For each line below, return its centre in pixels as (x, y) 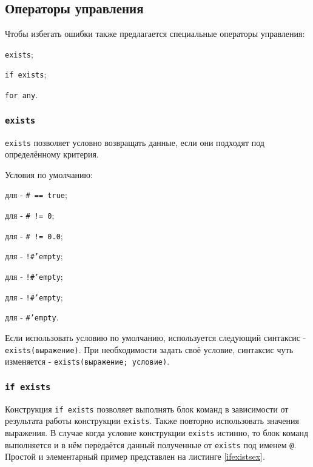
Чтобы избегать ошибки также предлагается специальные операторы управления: (155, 34)
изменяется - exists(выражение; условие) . (87, 361)
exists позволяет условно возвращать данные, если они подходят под (135, 142)
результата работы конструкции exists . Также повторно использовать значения (152, 421)
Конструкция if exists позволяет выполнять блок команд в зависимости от (147, 409)
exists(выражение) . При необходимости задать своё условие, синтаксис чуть (149, 349)
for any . (22, 95)
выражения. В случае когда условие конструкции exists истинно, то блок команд (157, 432)
